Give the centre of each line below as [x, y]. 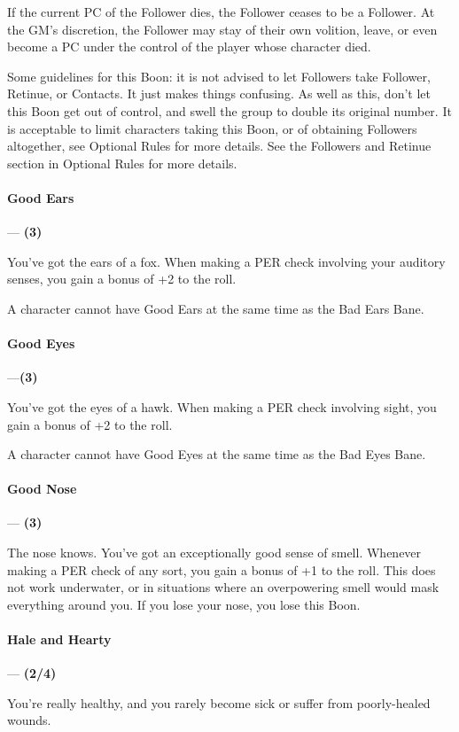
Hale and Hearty [59, 639]
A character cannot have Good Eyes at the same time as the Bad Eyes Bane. [217, 454]
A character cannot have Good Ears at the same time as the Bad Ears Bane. [216, 308]
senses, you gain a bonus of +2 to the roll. [122, 279]
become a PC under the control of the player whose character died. [189, 47]
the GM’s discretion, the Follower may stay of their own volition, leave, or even [222, 29]
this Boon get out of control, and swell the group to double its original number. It [229, 110]
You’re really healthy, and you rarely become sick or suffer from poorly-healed [219, 702]
